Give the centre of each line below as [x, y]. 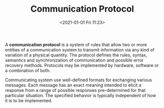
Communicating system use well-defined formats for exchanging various [79, 80]
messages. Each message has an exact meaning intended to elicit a [73, 85]
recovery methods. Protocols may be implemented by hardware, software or [82, 65]
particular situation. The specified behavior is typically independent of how [81, 95]
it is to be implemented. [29, 100]
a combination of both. [28, 70]
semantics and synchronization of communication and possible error [74, 60]
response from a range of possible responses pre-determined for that [75, 90]
